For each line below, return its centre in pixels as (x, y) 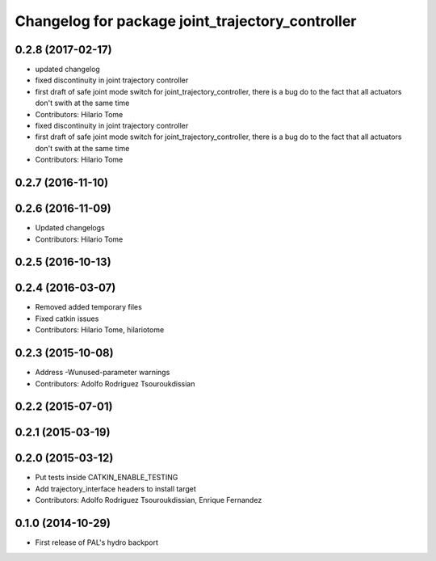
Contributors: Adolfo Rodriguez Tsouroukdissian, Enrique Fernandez (149, 500)
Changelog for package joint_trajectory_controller (186, 21)
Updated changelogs (70, 228)
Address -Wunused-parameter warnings (103, 373)
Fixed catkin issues (67, 318)
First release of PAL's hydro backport (97, 542)
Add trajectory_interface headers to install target (116, 488)
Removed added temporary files (89, 307)
